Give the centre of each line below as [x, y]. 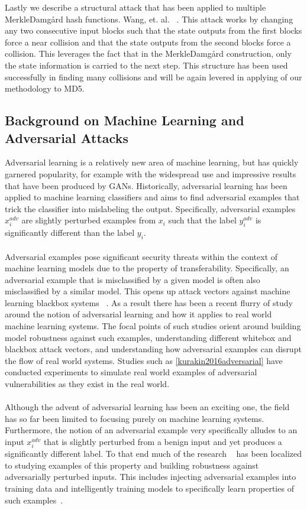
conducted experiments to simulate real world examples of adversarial [131, 372]
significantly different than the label [70, 233]
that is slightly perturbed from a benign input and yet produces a [163, 441]
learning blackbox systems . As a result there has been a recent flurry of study [149, 302]
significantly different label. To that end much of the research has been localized [153, 454]
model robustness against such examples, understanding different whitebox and [148, 337]
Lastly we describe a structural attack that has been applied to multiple [135, 7]
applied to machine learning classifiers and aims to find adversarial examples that [152, 197]
